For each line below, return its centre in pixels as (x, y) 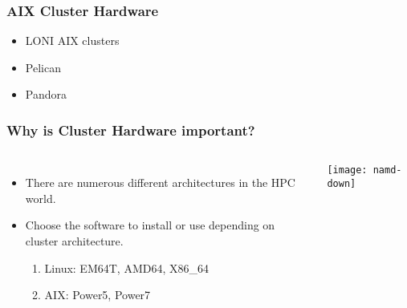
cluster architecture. (74, 241)
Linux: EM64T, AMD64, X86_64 (126, 267)
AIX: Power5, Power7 (98, 295)
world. (41, 198)
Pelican (43, 67)
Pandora (46, 94)
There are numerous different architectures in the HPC (160, 182)
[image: (347, 170)
